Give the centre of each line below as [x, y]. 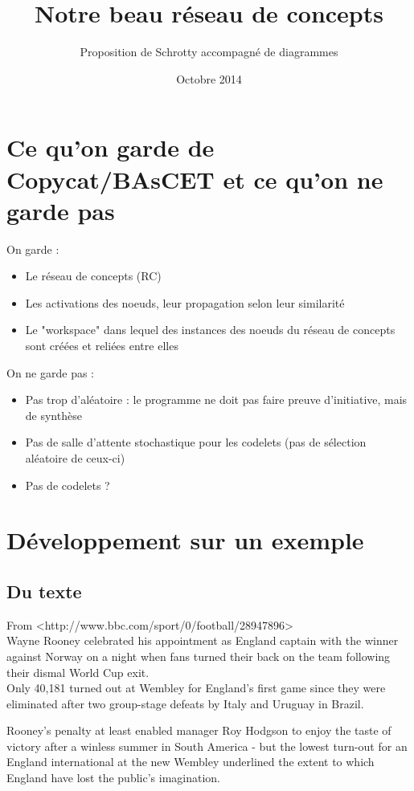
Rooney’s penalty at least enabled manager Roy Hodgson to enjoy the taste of [199, 730]
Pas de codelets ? [68, 485]
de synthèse [53, 415]
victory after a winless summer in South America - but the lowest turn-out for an [207, 746]
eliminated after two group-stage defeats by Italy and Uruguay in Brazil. [185, 703]
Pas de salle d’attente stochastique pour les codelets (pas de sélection [196, 442]
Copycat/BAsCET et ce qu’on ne [195, 179]
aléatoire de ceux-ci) [75, 457]
